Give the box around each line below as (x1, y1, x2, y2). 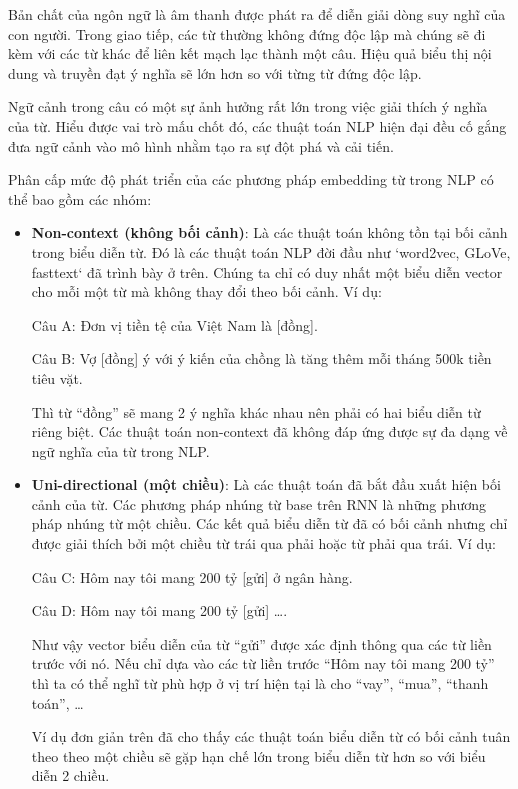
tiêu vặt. (31, 367, 83, 388)
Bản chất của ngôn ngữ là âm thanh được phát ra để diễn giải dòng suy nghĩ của (8, 4, 506, 24)
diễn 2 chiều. (31, 765, 110, 786)
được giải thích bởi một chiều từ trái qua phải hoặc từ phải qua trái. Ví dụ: (31, 533, 496, 554)
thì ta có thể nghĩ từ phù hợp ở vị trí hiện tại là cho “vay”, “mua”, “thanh (31, 673, 489, 694)
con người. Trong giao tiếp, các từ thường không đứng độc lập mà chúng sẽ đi (8, 23, 486, 44)
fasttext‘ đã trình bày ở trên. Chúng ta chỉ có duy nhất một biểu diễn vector (31, 261, 503, 282)
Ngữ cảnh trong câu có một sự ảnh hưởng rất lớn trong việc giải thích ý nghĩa (8, 96, 488, 117)
